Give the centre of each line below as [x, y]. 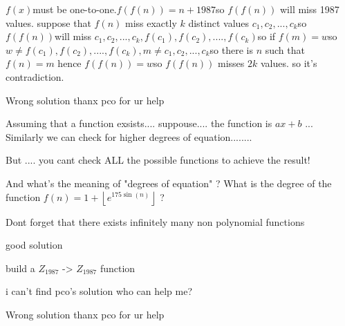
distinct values [219, 22]
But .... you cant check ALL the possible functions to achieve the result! [158, 160]
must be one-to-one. [75, 9]
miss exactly [151, 22]
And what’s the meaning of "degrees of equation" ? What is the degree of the [169, 183]
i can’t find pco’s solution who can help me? [99, 291]
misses [231, 63]
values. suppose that [48, 22]
